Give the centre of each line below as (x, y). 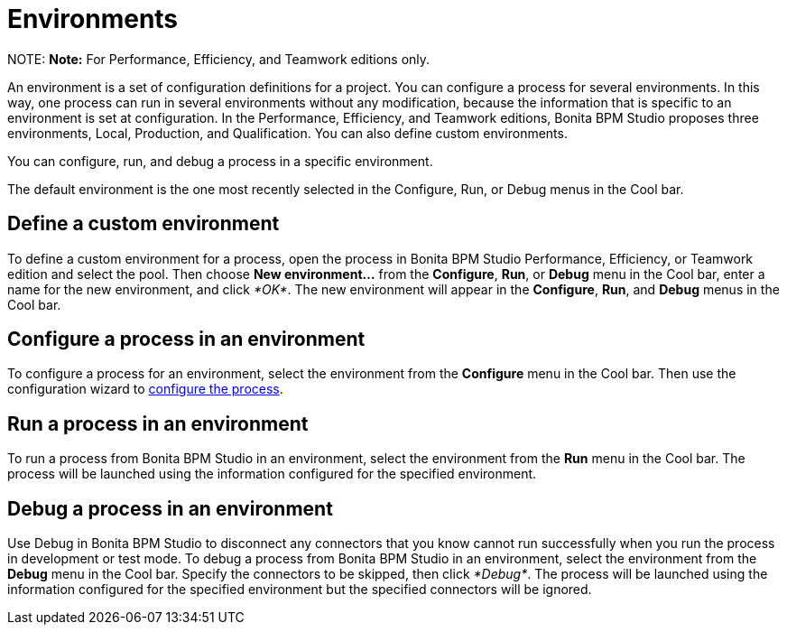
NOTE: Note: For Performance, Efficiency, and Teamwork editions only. (219, 59)
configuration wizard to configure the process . (145, 389)
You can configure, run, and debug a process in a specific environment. (220, 161)
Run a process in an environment (158, 423)
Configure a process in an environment (186, 339)
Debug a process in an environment (170, 508)
